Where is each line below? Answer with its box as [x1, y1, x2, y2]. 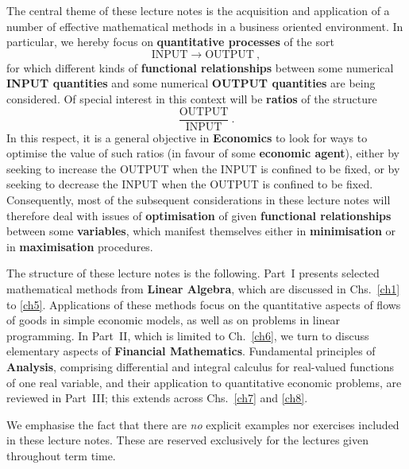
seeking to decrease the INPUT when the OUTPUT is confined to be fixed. [6, 176, 373, 192]
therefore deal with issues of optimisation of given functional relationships [6, 207, 392, 223]
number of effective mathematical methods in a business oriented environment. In [6, 17, 403, 34]
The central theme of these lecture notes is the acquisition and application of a [6, 2, 390, 18]
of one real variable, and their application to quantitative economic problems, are [6, 374, 402, 390]
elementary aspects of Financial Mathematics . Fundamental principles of [6, 343, 376, 359]
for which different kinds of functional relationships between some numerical [6, 59, 394, 76]
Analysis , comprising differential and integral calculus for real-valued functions [6, 358, 395, 374]
